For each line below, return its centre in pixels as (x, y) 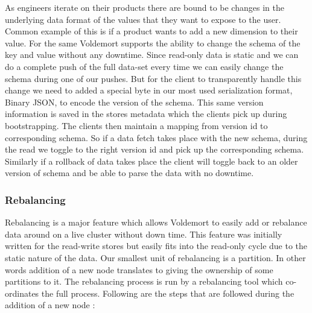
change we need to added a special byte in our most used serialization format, (149, 90)
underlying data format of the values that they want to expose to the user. (143, 19)
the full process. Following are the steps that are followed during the (168, 293)
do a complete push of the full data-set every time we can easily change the (144, 66)
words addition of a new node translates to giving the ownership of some (139, 269)
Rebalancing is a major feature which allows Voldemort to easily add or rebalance (156, 222)
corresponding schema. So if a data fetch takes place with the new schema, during (156, 137)
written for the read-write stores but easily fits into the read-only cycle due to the (156, 246)
